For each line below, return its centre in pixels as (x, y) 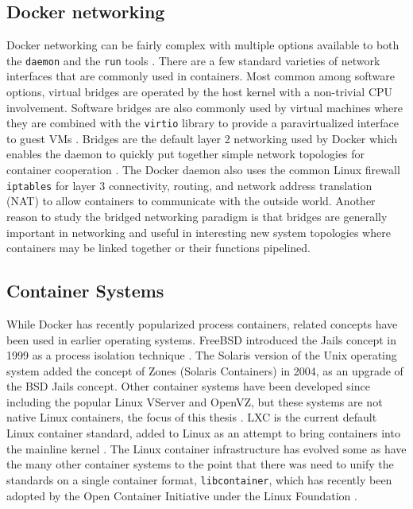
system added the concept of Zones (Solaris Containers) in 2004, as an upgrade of (205, 370)
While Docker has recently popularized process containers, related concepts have (202, 323)
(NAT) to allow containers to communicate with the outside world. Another (191, 201)
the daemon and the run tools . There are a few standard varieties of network (193, 60)
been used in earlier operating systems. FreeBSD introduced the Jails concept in (201, 339)
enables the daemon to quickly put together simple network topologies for (186, 154)
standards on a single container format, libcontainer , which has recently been (199, 479)
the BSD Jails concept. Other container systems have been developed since (188, 386)
